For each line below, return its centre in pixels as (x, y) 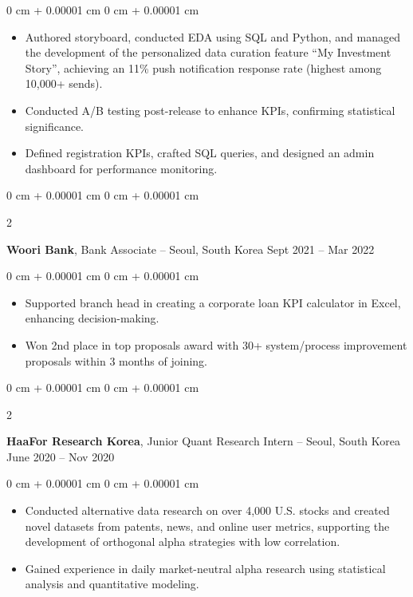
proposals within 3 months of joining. (116, 360)
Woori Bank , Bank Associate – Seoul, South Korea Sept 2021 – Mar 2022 (191, 249)
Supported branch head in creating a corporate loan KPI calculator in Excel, (213, 302)
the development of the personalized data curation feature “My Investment (208, 52)
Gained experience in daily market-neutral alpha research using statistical (205, 568)
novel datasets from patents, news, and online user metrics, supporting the (207, 526)
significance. (54, 126)
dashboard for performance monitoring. (121, 168)
